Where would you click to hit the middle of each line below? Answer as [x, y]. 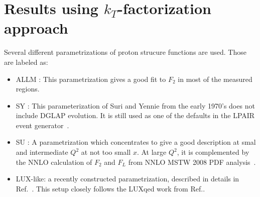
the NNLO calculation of [54, 162]
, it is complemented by [213, 152]
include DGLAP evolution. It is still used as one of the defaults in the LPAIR [135, 115]
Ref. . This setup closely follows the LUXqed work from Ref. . [110, 188]
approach [36, 28]
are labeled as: [26, 62]
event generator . [42, 125]
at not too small [106, 152]
